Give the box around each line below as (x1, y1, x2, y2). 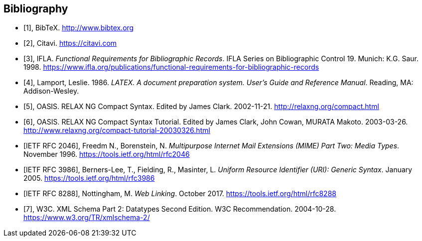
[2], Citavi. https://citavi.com (23, 39, 117, 48)
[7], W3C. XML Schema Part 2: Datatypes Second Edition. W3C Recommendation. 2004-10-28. (23, 205, 336, 214)
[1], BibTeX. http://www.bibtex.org (23, 23, 134, 32)
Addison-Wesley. (23, 87, 79, 96)
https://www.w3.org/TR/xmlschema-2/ (23, 213, 150, 222)
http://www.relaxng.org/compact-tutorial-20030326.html (23, 126, 210, 135)
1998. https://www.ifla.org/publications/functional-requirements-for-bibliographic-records (23, 63, 319, 72)
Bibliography (3, 2, 68, 15)
